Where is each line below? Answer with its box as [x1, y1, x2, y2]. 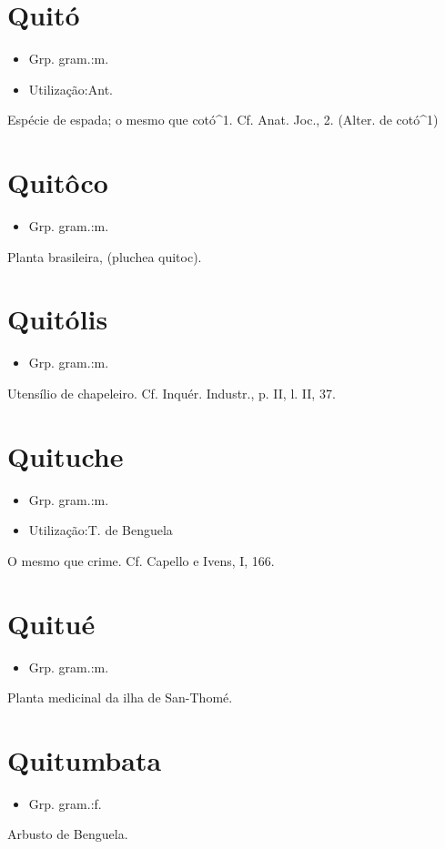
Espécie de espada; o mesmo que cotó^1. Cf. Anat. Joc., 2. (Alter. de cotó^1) [7, 110, 439, 129]
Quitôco [7, 164, 108, 201]
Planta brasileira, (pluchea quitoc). [7, 247, 202, 266]
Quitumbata [7, 741, 162, 778]
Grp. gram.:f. [28, 793, 102, 813]
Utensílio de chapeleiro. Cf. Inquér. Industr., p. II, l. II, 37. [7, 383, 336, 402]
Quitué [7, 604, 96, 642]
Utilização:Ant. [28, 79, 113, 98]
